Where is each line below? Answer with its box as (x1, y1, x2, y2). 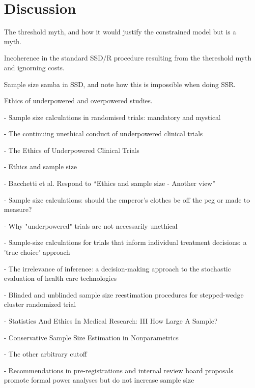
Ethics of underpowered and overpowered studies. (4, 95, 153, 106)
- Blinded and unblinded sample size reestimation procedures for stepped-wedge (4, 289, 244, 299)
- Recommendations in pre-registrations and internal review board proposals (4, 365, 233, 375)
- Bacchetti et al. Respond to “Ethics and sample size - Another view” (4, 178, 216, 188)
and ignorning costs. (4, 62, 65, 72)
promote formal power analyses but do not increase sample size (4, 375, 194, 385)
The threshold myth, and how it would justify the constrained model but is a (4, 27, 236, 37)
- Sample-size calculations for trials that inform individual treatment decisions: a (4, 237, 247, 247)
